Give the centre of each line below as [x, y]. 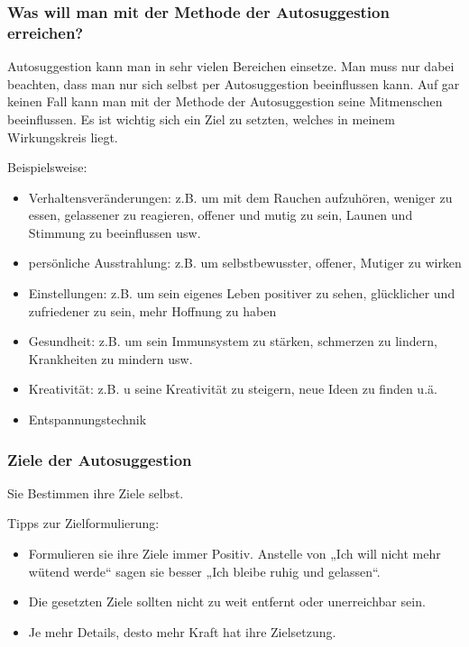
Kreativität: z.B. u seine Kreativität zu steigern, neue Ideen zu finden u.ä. [233, 389]
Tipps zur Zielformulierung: [83, 523]
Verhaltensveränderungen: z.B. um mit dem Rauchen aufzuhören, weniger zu [240, 197]
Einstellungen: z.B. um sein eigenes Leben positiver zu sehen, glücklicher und [242, 293]
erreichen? [46, 32]
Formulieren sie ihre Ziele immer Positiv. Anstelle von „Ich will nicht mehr [234, 554]
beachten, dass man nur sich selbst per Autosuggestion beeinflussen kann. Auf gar [234, 83]
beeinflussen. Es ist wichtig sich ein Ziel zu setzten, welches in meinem [201, 118]
